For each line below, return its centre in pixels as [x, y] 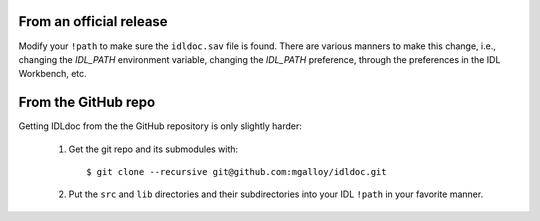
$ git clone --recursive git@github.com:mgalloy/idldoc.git [236, 171]
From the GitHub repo [87, 102]
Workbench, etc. [52, 74]
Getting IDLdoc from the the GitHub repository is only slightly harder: [160, 126]
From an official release [93, 21]
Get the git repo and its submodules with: [153, 149]
